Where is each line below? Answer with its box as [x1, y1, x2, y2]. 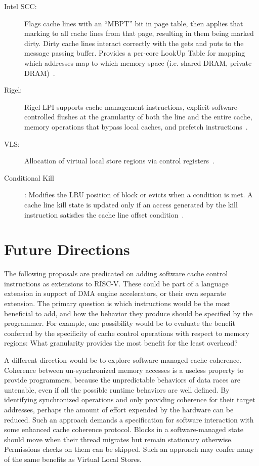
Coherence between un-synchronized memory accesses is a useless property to [4, 364, 244, 375]
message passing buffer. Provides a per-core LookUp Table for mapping [24, 48, 245, 58]
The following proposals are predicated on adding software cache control [4, 268, 228, 279]
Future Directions [4, 239, 130, 260]
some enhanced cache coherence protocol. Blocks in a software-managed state [4, 424, 244, 435]
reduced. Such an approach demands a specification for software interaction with [4, 414, 254, 425]
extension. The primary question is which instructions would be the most [4, 298, 231, 308]
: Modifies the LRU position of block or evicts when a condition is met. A [24, 189, 253, 200]
